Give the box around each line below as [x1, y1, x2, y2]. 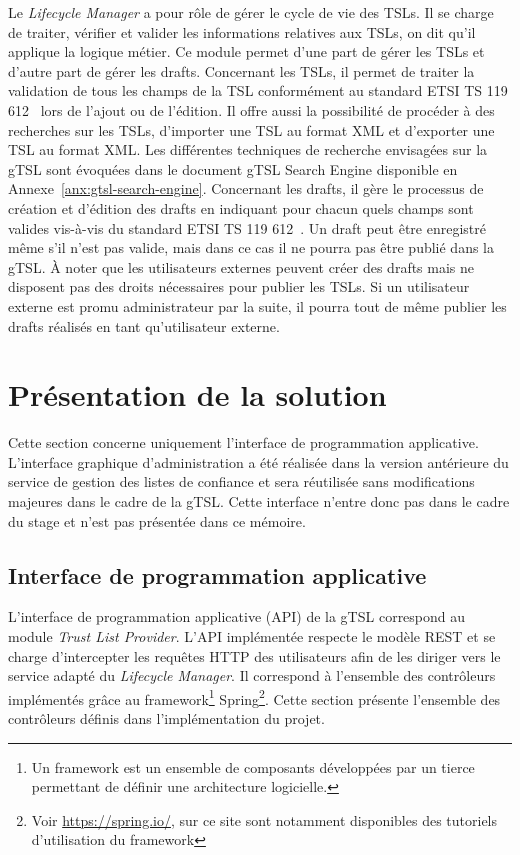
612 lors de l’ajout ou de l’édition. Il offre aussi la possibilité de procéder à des [8, 99, 495, 120]
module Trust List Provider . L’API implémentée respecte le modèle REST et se [8, 625, 496, 646]
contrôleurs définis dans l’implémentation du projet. [8, 708, 325, 729]
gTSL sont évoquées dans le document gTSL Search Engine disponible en [8, 158, 458, 179]
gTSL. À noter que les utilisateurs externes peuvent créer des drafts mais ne [8, 256, 475, 277]
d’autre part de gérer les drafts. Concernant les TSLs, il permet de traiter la [8, 60, 475, 81]
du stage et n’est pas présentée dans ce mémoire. [8, 510, 306, 531]
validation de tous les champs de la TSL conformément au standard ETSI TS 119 [8, 80, 508, 101]
